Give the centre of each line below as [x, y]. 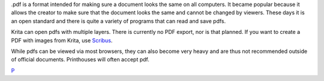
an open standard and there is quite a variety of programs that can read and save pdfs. [118, 21]
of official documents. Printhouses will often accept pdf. [80, 60]
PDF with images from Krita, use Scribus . [62, 40]
